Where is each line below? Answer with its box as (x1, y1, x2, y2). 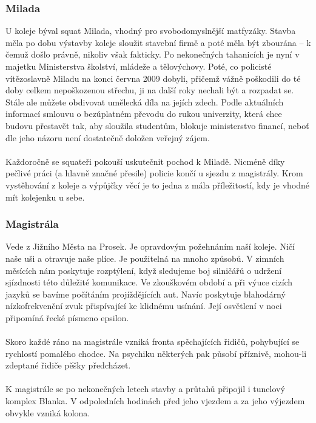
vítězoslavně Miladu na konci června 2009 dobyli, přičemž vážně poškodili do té (5, 72, 301, 84)
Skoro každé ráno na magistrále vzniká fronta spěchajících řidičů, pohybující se (5, 335, 300, 348)
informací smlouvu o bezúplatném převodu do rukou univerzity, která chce (5, 107, 282, 120)
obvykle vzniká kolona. (5, 406, 90, 419)
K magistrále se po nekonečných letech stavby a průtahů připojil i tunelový (5, 382, 285, 395)
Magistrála (5, 216, 59, 231)
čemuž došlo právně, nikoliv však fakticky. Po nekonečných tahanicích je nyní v (5, 48, 300, 61)
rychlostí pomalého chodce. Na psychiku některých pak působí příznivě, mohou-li (5, 347, 307, 359)
